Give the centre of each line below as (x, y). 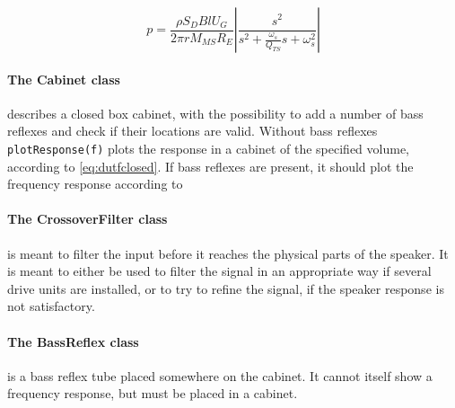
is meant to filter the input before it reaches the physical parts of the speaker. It (228, 253)
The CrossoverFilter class (87, 219)
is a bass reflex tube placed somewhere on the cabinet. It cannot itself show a (220, 375)
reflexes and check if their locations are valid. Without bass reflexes (192, 131)
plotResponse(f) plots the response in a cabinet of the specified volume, (208, 148)
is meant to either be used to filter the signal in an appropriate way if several (219, 271)
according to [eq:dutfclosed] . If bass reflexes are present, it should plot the (210, 166)
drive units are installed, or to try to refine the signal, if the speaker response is (226, 288)
